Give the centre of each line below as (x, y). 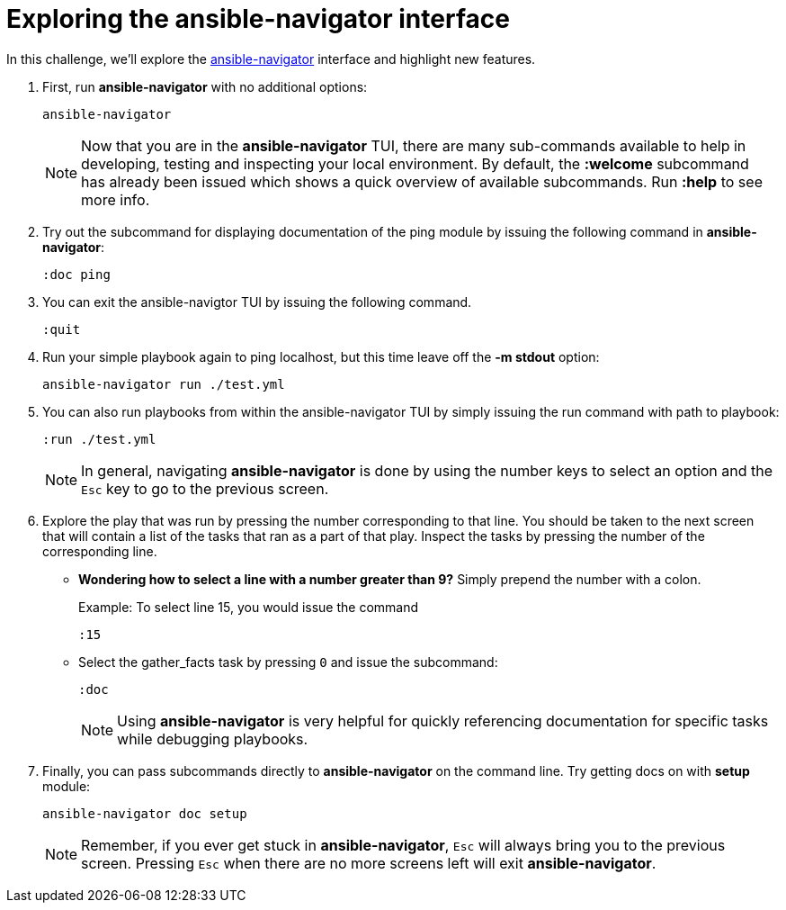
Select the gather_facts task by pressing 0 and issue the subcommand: (288, 662)
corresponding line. (100, 551)
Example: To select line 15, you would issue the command (249, 607)
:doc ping (76, 274)
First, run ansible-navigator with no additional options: (205, 86)
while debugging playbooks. (213, 739)
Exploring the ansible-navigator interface (258, 19)
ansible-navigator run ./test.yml (164, 384)
